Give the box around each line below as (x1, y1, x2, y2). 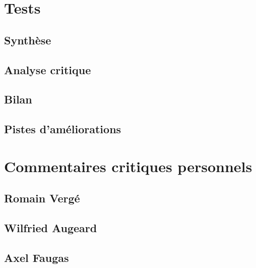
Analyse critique (4, 62, 91, 77)
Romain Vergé (4, 190, 80, 206)
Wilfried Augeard (4, 220, 97, 236)
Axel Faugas (4, 249, 69, 265)
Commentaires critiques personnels (4, 155, 252, 176)
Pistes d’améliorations (4, 121, 121, 137)
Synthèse (4, 32, 51, 47)
